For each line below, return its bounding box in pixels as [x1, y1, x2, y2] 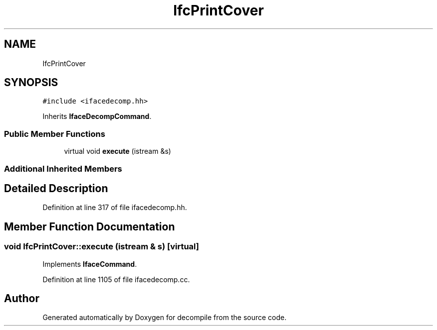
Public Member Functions [4, 128, 105, 139]
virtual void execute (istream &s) [64, 147, 171, 156]
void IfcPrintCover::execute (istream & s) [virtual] [4, 241, 200, 252]
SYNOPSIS [4, 76, 58, 89]
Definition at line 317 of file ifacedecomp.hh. [42, 203, 187, 212]
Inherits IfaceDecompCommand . [42, 112, 152, 121]
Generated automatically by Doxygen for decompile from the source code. [42, 313, 287, 322]
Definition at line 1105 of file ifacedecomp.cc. [42, 275, 190, 284]
